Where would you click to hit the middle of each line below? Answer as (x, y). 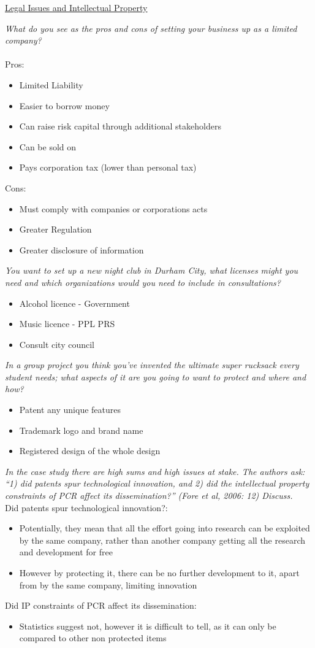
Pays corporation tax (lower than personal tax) (108, 167)
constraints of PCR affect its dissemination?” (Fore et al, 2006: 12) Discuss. (149, 496)
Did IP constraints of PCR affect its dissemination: (101, 605)
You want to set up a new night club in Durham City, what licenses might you (152, 270)
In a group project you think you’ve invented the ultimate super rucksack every (152, 365)
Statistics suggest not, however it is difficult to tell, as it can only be (148, 626)
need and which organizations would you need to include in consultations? (143, 282)
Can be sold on (48, 146)
